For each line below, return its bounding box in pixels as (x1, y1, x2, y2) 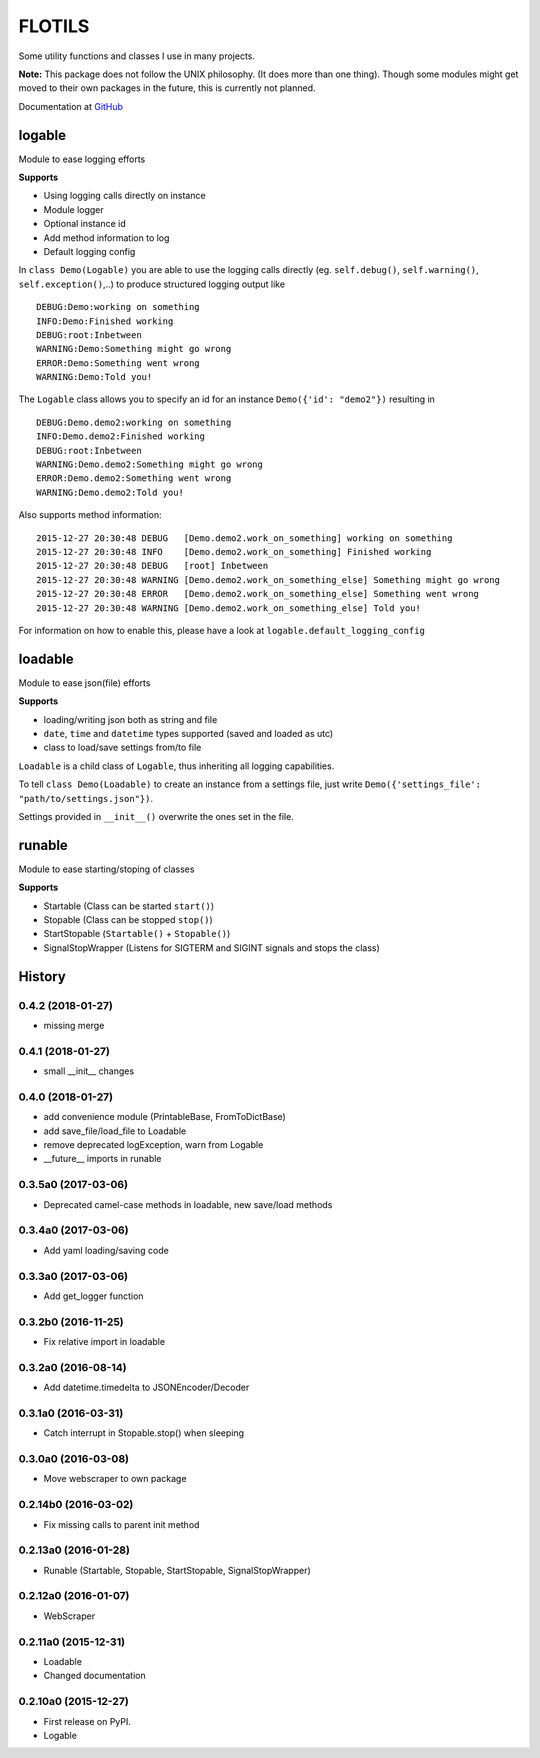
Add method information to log (43, 231, 170, 244)
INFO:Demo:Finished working (36, 315, 174, 327)
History (18, 968, 67, 985)
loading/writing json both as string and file (43, 713, 218, 725)
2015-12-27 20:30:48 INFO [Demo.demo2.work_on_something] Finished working (36, 546, 432, 557)
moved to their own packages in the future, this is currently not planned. (18, 82, 316, 94)
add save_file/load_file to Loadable (43, 1125, 187, 1137)
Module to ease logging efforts (18, 153, 146, 165)
